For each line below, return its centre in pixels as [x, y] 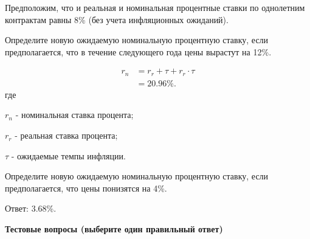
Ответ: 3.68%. [31, 208]
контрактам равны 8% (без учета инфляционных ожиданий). [117, 19]
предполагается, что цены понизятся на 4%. [86, 188]
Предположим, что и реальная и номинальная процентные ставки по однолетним [155, 7]
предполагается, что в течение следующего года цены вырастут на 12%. [138, 51]
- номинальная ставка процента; [74, 115]
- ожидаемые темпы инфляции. [68, 155]
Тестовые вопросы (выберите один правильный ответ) [114, 229]
